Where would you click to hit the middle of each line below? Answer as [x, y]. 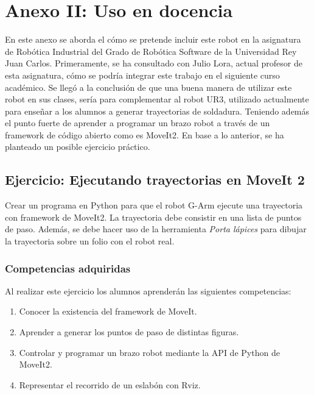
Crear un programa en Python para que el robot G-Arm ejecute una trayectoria [154, 205]
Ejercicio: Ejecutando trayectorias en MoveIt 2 [155, 180]
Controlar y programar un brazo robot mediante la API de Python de [149, 352]
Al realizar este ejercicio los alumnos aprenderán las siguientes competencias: [148, 290]
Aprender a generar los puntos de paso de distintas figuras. [129, 332]
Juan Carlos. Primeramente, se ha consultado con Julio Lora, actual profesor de [154, 63]
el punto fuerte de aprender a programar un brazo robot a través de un [138, 123]
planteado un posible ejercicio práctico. [78, 147]
